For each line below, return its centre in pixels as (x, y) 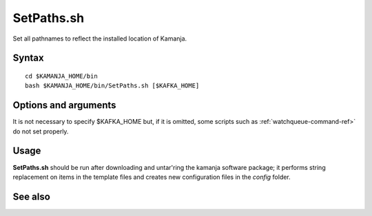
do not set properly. (41, 131)
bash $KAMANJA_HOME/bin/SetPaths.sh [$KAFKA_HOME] (112, 86)
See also (32, 196)
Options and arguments (64, 106)
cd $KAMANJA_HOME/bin (61, 76)
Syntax (28, 58)
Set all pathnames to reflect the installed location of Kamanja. (100, 39)
